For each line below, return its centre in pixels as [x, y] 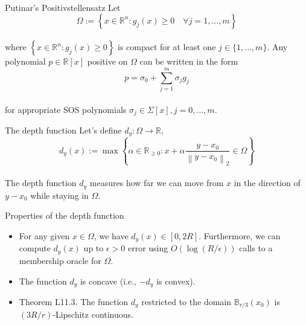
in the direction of [267, 183]
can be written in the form [189, 61]
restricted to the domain [186, 301]
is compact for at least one [167, 47]
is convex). [176, 281]
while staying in [59, 195]
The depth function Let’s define [63, 130]
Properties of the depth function [65, 215]
